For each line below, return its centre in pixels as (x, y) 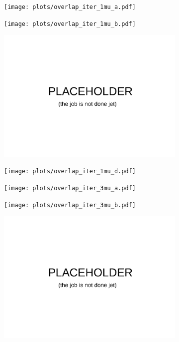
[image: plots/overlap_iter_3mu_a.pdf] (70, 188)
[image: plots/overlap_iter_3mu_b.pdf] (70, 205)
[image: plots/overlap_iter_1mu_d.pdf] (70, 171)
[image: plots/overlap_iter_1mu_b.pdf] (70, 24)
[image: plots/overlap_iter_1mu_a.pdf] (70, 7)
